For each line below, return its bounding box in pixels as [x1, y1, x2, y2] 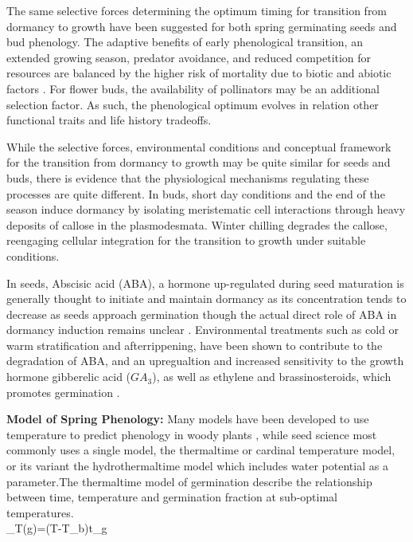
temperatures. [6, 504, 74, 520]
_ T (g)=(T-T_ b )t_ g [6, 520, 107, 536]
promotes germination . [6, 383, 120, 400]
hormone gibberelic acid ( [6, 368, 131, 385]
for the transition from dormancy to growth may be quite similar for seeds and [6, 154, 391, 171]
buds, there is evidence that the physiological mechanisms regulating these [6, 169, 369, 186]
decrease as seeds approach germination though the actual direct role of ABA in [6, 305, 397, 322]
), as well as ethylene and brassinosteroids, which [152, 368, 392, 385]
